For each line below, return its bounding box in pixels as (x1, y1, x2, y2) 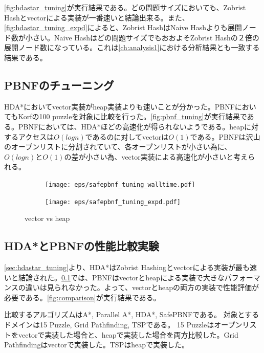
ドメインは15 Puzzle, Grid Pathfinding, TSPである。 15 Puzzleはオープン (4, 319, 243, 329)
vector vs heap (25, 213, 70, 224)
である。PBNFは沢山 (190, 131, 260, 142)
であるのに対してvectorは (85, 131, 169, 142)
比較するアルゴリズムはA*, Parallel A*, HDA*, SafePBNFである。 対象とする (4, 309, 259, 320)
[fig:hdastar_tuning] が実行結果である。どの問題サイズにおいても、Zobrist (4, 2, 246, 12)
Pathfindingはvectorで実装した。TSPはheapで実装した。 (4, 339, 189, 350)
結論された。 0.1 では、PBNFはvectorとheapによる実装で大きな (18, 272, 225, 282)
